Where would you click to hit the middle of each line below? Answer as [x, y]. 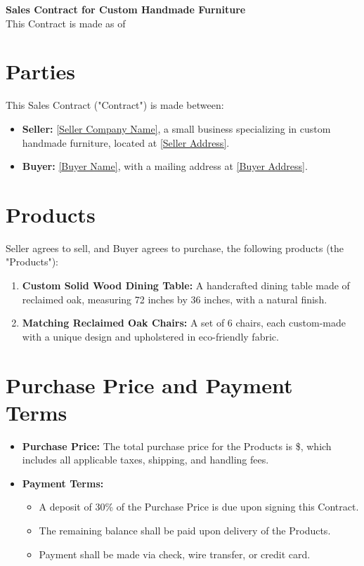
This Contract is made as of [66, 23]
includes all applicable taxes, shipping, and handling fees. [145, 460]
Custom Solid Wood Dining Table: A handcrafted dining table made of [186, 285]
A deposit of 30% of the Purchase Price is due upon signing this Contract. [199, 507]
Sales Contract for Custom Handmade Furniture [126, 9]
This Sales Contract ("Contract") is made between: [115, 105]
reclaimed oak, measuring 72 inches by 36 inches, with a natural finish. [175, 299]
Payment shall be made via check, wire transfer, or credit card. [175, 554]
